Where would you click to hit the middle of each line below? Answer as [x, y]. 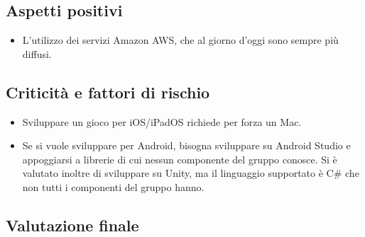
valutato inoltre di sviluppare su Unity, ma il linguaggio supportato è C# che [191, 173]
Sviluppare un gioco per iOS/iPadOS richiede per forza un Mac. [162, 121]
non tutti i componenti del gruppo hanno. [113, 186]
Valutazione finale [72, 225]
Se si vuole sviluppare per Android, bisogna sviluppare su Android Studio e [186, 145]
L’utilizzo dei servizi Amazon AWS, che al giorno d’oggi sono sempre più [180, 40]
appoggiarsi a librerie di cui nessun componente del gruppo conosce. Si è [180, 159]
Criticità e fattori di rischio [108, 92]
